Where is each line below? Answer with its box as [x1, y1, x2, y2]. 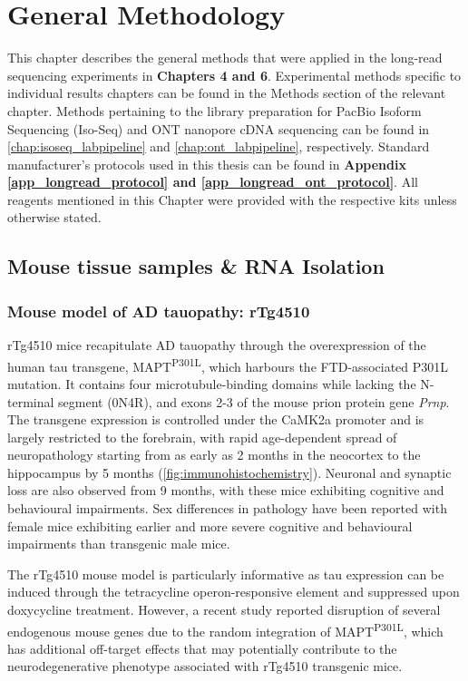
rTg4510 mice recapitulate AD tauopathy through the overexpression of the [7, 336, 426, 355]
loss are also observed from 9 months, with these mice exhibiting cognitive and [7, 481, 444, 500]
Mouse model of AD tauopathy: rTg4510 [7, 299, 310, 322]
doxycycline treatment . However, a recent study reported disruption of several [7, 600, 441, 619]
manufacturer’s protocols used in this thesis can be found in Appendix [7, 154, 406, 173]
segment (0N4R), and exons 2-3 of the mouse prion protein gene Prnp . [58, 392, 450, 411]
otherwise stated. [7, 208, 102, 227]
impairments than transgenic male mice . [7, 534, 230, 553]
